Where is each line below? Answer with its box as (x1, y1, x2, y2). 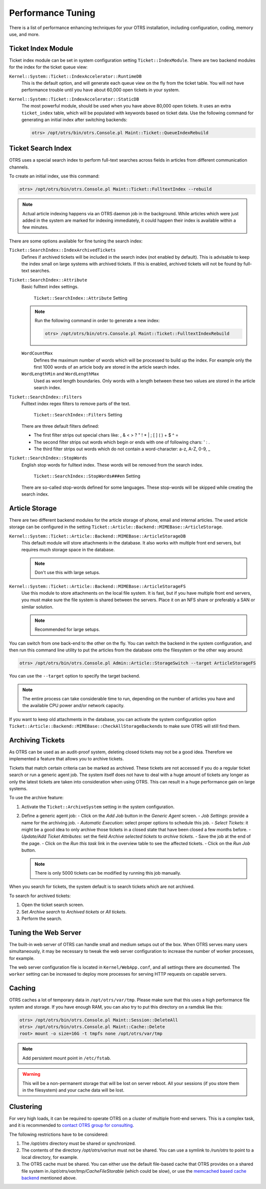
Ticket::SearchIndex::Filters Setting (33, 412, 123, 418)
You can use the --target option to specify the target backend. (9, 673, 140, 679)
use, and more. (9, 31, 40, 37)
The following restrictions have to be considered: (9, 1131, 109, 1137)
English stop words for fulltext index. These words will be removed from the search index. (21, 462, 204, 468)
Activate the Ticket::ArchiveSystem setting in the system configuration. (21, 804, 175, 810)
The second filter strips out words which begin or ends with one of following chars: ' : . (33, 439, 210, 445)
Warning (22, 1071, 40, 1077)
